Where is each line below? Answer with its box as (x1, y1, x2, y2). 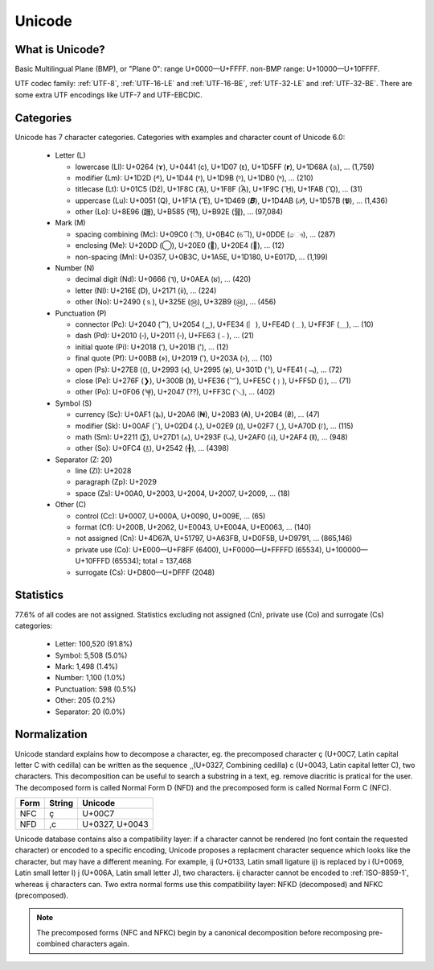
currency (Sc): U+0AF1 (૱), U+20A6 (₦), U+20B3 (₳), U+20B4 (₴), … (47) (75, 410, 321, 419)
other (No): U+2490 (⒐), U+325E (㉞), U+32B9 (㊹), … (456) (75, 297, 276, 307)
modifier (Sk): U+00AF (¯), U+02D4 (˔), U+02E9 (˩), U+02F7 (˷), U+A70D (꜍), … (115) (75, 421, 354, 431)
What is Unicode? (14, 43, 106, 56)
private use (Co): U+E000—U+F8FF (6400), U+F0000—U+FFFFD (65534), (75, 544, 325, 555)
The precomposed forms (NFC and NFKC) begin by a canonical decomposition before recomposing (36, 927, 367, 937)
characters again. (71, 939, 130, 949)
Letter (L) (55, 151, 86, 160)
